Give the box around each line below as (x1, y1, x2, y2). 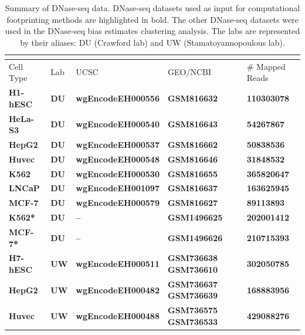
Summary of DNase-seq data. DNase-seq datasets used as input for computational (5, 2, 300, 13)
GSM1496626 (167, 231, 223, 243)
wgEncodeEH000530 (76, 167, 160, 180)
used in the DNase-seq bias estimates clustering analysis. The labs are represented (5, 25, 300, 37)
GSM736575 (167, 304, 218, 316)
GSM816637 (167, 182, 218, 194)
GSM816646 (167, 153, 218, 165)
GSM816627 (167, 197, 218, 209)
